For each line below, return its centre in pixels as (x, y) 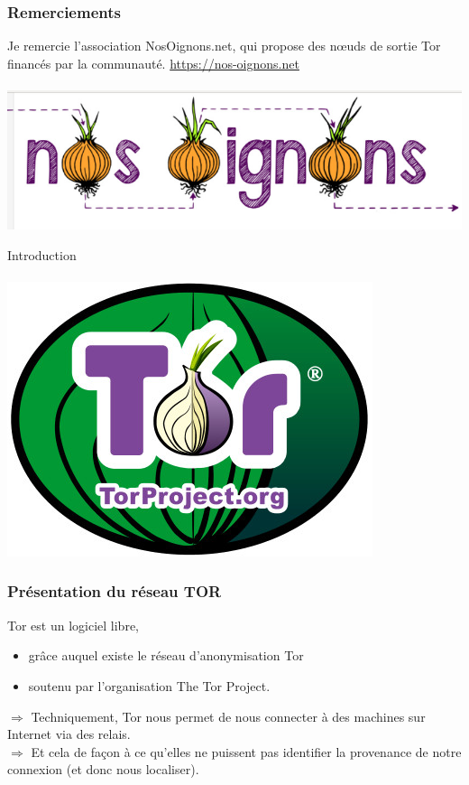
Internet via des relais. (69, 734)
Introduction (42, 254)
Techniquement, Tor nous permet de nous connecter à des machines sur (228, 716)
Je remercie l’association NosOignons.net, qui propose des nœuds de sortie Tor (224, 46)
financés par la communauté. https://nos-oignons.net (153, 63)
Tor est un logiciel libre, (73, 625)
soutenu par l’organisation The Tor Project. (149, 685)
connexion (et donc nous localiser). (103, 769)
